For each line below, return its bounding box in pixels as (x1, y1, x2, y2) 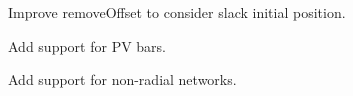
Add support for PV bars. (8, 35, 167, 56)
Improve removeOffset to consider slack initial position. (8, 2, 346, 22)
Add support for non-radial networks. (8, 69, 237, 90)
